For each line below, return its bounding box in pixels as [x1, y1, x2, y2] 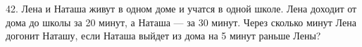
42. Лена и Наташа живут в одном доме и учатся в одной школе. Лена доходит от [6, 1, 357, 15]
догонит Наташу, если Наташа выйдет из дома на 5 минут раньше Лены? [6, 28, 321, 43]
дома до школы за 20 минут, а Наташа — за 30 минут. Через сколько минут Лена [6, 15, 356, 29]
